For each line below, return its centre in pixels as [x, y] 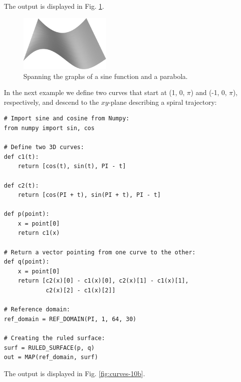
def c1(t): [21, 157]
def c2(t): [21, 185]
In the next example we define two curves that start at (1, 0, [94, 92]
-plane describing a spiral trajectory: [162, 102]
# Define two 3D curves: [44, 147]
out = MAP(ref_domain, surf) [51, 357]
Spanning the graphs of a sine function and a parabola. [106, 76]
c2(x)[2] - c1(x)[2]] [81, 291]
